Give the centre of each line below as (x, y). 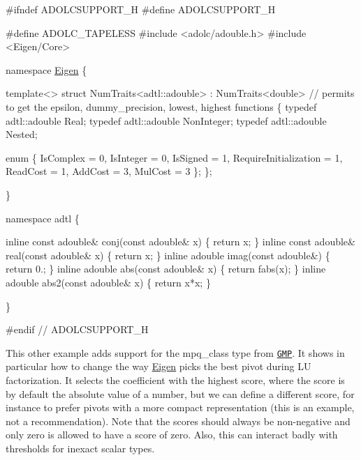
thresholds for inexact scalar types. (80, 448)
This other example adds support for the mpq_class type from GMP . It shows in (175, 352)
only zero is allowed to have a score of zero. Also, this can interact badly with (172, 435)
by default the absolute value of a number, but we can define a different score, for (180, 393)
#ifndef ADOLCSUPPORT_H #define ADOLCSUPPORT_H (141, 9)
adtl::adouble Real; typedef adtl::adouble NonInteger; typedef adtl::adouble (166, 120)
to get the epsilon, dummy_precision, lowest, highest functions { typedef (161, 106)
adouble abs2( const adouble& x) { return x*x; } (108, 282)
